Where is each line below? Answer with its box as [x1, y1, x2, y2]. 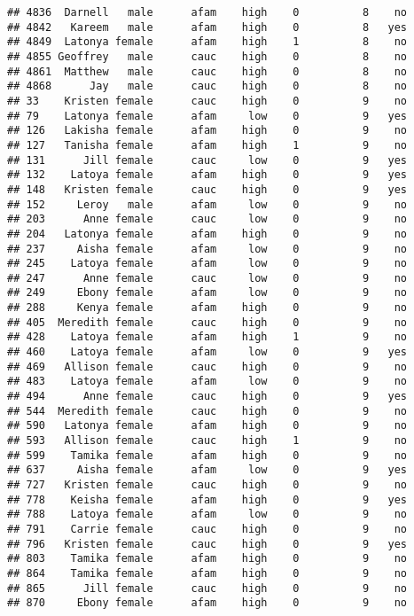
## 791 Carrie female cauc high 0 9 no [7, 522, 408, 535]
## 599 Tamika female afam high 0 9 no [7, 448, 408, 462]
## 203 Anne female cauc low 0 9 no [7, 213, 408, 226]
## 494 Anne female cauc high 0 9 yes [7, 390, 408, 403]
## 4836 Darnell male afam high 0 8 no [7, 6, 408, 19]
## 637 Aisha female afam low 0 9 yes [7, 464, 408, 477]
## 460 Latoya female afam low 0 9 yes [7, 346, 408, 359]
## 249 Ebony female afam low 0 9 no [7, 286, 408, 300]
